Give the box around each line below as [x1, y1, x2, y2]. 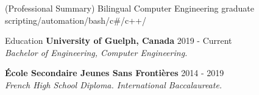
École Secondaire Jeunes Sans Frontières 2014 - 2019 [5, 66, 224, 79]
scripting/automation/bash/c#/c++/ [5, 13, 146, 26]
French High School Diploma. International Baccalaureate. [5, 78, 222, 91]
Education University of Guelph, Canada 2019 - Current [5, 34, 232, 47]
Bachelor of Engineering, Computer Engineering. [5, 46, 188, 58]
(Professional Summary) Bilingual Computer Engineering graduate [5, 2, 254, 14]
